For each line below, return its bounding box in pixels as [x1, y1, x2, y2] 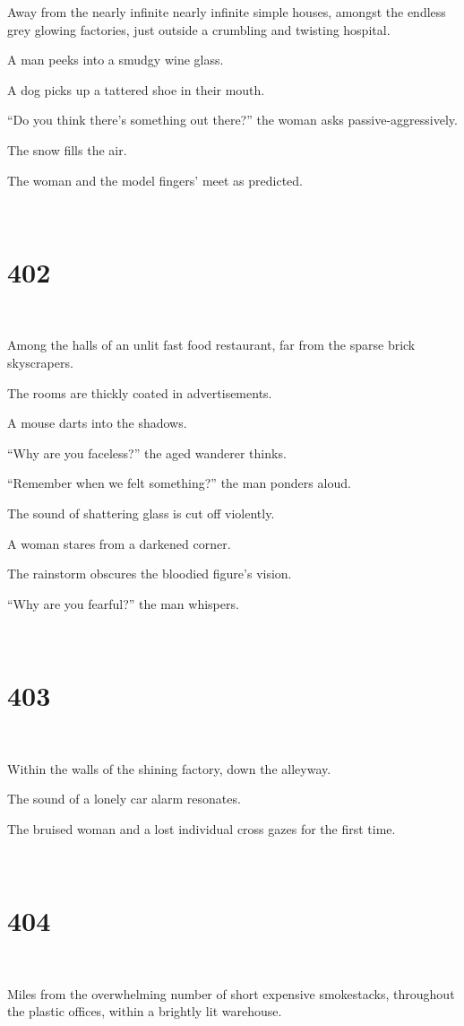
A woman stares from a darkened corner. [7, 534, 231, 552]
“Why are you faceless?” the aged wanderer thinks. [7, 443, 287, 462]
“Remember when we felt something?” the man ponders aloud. [7, 474, 351, 492]
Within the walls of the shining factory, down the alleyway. [7, 759, 331, 778]
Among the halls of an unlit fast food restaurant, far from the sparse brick [7, 335, 416, 354]
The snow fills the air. [7, 140, 127, 159]
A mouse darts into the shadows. [7, 413, 187, 432]
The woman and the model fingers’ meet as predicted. [7, 170, 303, 189]
